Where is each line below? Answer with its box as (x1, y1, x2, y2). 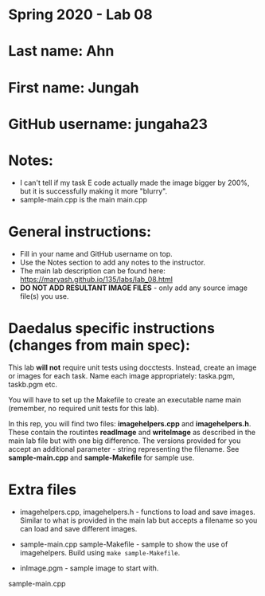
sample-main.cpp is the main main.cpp (19, 194, 148, 204)
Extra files (8, 480, 77, 499)
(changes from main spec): (8, 336, 191, 354)
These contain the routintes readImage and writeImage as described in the (8, 427, 256, 437)
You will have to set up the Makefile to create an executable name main (8, 394, 241, 404)
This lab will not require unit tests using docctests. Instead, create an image (8, 363, 257, 372)
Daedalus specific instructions (8, 319, 215, 337)
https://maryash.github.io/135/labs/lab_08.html (19, 274, 173, 284)
